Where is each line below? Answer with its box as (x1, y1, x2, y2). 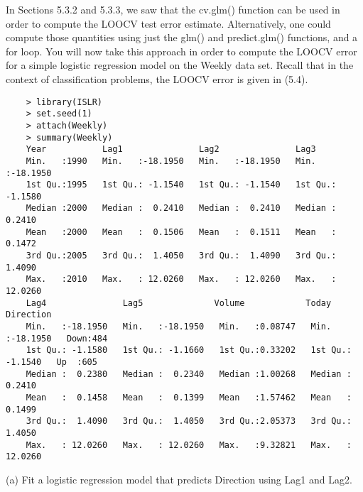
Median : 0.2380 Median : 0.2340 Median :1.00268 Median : (26, 368, 352, 379)
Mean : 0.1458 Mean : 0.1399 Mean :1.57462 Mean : (26, 392, 352, 403)
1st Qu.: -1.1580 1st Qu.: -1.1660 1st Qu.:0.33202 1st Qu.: (26, 345, 352, 356)
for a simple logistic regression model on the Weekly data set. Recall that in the (6, 58, 354, 72)
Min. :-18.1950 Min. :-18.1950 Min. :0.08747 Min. (26, 322, 332, 332)
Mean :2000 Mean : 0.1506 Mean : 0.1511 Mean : (26, 226, 337, 237)
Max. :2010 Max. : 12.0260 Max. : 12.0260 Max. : (26, 274, 337, 285)
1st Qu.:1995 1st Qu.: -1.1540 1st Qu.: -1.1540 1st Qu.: (26, 180, 337, 190)
